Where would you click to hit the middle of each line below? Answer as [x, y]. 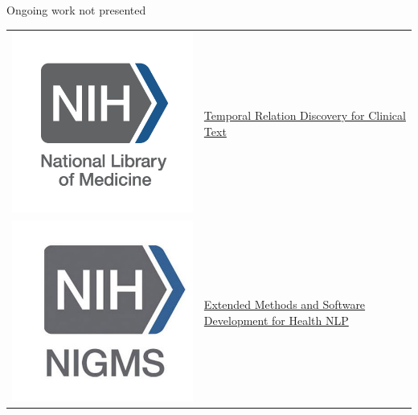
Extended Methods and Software [285, 304]
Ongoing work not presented [76, 10]
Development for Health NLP [276, 320]
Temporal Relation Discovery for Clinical [305, 115]
